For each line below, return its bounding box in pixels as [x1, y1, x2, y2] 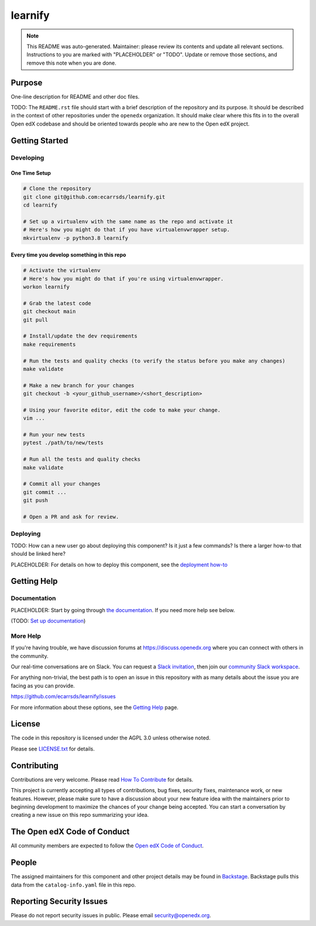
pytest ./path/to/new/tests [23, 440, 104, 446]
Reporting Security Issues [11, 897, 108, 907]
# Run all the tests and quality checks [23, 456, 140, 463]
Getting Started [11, 136, 68, 146]
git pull [23, 316, 49, 323]
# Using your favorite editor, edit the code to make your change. [23, 407, 221, 413]
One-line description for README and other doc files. [11, 93, 140, 100]
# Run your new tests [23, 431, 85, 438]
